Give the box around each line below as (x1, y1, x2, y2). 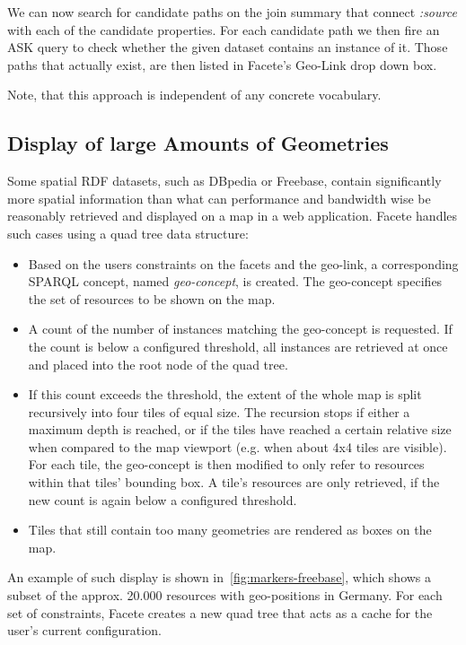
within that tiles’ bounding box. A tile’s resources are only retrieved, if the (28, 473, 440, 492)
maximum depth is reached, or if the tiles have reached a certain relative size (28, 420, 452, 439)
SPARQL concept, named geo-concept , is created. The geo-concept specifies (28, 272, 443, 291)
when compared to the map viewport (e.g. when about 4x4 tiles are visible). (28, 437, 447, 456)
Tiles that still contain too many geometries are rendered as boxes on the (28, 520, 432, 539)
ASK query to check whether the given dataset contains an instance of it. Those (7, 38, 448, 57)
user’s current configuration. (7, 621, 162, 640)
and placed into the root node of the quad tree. (28, 354, 288, 373)
